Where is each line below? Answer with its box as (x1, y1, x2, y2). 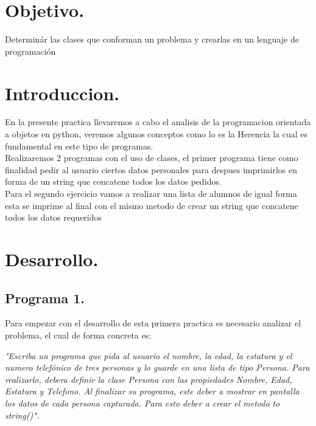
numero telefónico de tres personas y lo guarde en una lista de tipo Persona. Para (5, 361, 310, 374)
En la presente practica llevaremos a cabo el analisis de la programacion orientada (5, 115, 311, 128)
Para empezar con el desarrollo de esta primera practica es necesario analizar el (5, 317, 301, 329)
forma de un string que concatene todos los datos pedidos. (5, 175, 222, 188)
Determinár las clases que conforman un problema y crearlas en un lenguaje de (5, 33, 299, 46)
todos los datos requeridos (5, 211, 102, 224)
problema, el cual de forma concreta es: (5, 328, 152, 341)
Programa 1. (5, 288, 85, 307)
